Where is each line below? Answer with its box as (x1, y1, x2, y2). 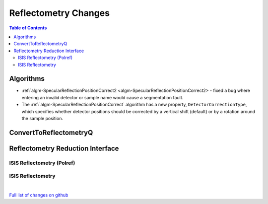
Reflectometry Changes (9, 7, 110, 18)
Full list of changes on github (9, 192, 68, 198)
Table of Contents (9, 25, 47, 31)
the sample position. (21, 115, 63, 121)
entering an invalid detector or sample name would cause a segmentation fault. (21, 94, 184, 100)
